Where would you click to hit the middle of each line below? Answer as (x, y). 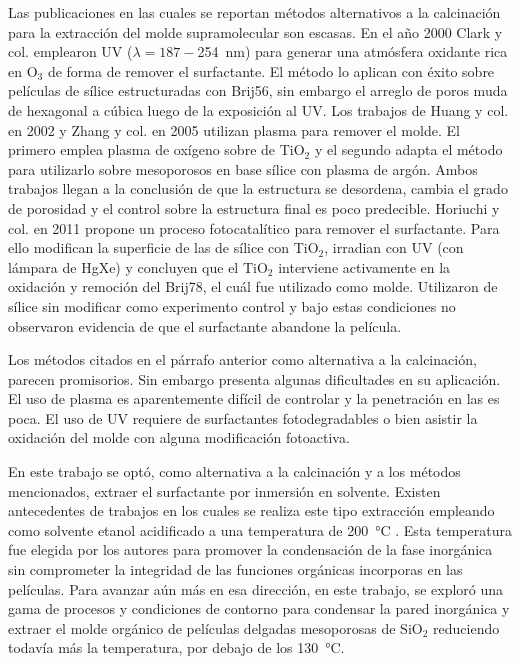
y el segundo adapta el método (408, 149)
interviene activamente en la (364, 266)
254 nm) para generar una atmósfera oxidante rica (352, 51)
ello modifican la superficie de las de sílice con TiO (163, 247)
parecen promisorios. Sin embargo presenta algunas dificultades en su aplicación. (254, 378)
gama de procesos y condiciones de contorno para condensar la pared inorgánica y (259, 608)
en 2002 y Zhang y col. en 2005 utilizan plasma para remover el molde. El (234, 129)
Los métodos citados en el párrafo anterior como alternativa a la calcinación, (242, 359)
